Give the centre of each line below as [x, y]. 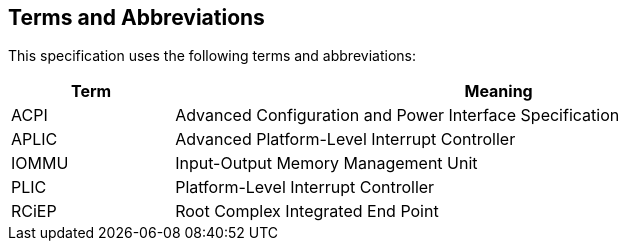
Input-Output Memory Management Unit [326, 163]
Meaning [498, 91]
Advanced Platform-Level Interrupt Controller [345, 139]
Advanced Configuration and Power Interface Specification [397, 115]
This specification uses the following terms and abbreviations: [212, 56]
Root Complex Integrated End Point [307, 211]
